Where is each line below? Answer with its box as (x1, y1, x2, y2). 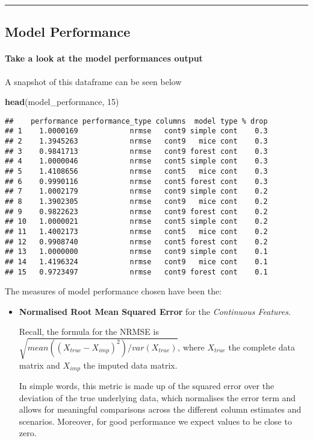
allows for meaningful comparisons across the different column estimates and (19, 403, 302, 416)
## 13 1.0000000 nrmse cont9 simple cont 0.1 (5, 247, 268, 256)
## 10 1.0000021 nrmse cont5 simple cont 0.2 (5, 217, 268, 226)
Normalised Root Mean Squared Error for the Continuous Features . (19, 305, 291, 317)
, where (178, 340, 205, 353)
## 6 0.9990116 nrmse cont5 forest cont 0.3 (5, 177, 268, 186)
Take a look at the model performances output (5, 52, 203, 65)
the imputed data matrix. (83, 358, 178, 371)
